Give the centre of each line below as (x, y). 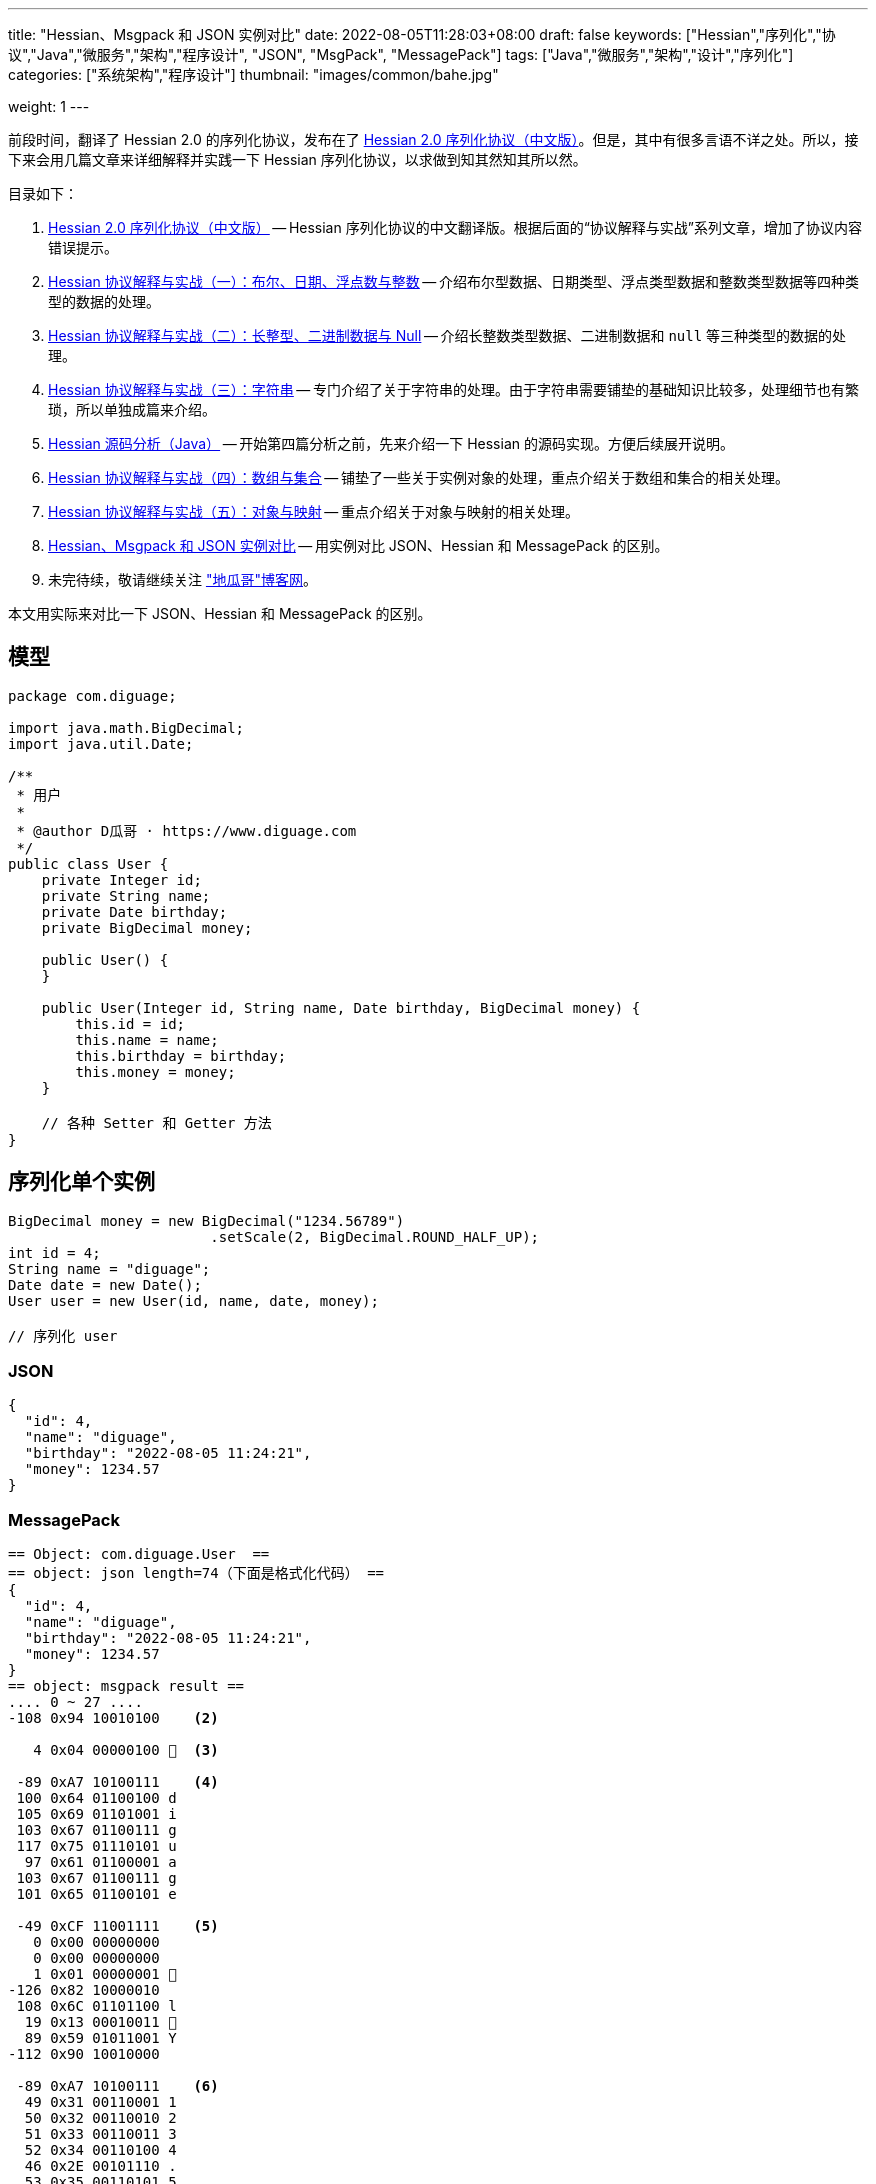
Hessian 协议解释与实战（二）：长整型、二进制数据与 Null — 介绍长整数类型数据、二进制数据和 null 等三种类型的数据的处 (447, 335)
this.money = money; (155, 1071)
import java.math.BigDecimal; (126, 727)
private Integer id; (121, 879)
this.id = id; (130, 1023)
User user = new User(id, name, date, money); (193, 1300)
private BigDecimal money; (147, 927)
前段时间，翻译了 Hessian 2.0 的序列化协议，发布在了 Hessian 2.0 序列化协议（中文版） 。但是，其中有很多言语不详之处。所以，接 (433, 139)
